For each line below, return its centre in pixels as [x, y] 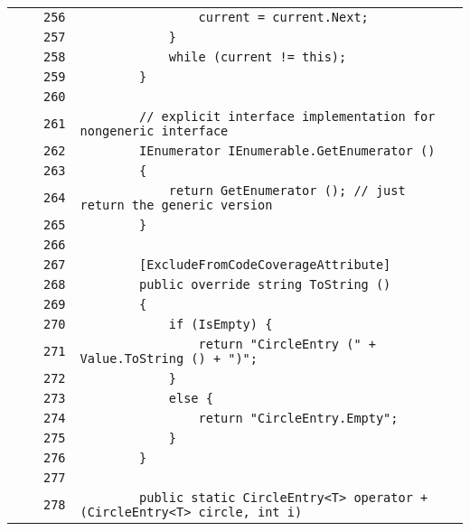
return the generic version [176, 205]
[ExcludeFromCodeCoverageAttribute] [265, 265]
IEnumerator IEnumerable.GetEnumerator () [287, 151]
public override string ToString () [265, 284]
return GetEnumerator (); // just [287, 191]
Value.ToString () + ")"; [169, 359]
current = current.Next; [283, 17]
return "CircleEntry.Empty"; [298, 418]
